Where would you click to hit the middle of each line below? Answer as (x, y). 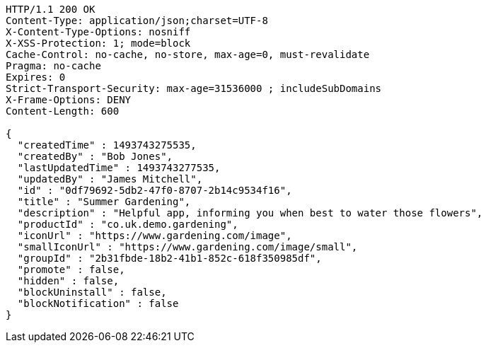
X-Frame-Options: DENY (69, 100)
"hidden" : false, (68, 281)
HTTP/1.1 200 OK (51, 9)
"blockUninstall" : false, (92, 292)
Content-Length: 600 (63, 111)
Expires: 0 (36, 77)
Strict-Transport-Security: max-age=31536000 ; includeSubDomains (194, 88)
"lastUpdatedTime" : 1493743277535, (119, 168)
